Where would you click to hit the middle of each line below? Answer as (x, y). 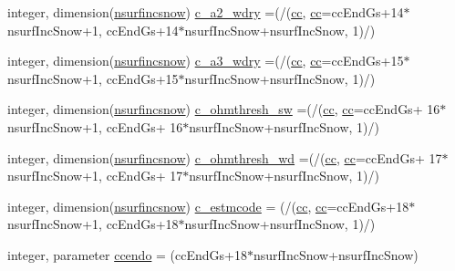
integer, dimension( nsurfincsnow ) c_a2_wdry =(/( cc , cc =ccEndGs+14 (206, 12)
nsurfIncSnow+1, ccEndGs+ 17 (95, 176)
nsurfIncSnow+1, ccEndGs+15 (93, 78)
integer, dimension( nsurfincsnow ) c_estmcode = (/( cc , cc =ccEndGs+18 (208, 206)
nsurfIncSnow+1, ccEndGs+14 (93, 30)
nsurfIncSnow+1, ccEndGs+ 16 (95, 126)
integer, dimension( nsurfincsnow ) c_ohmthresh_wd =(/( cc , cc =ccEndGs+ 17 (225, 157)
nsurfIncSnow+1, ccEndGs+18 (93, 224)
